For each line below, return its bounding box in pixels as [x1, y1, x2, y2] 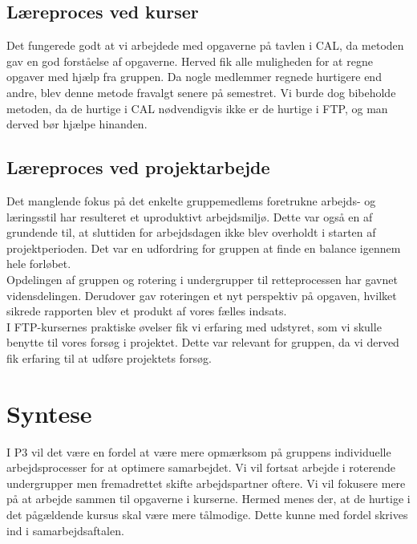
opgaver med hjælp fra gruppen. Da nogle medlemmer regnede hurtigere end [6, 68, 382, 85]
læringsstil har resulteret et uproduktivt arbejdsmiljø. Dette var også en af [6, 208, 373, 225]
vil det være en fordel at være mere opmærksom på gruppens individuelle [30, 443, 391, 460]
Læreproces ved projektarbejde [6, 155, 270, 180]
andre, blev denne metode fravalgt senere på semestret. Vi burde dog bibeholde [6, 83, 396, 100]
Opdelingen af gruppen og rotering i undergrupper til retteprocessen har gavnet [6, 270, 398, 287]
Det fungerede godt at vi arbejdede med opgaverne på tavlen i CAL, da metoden [6, 37, 404, 54]
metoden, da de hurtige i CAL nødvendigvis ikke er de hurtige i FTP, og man [6, 99, 388, 116]
